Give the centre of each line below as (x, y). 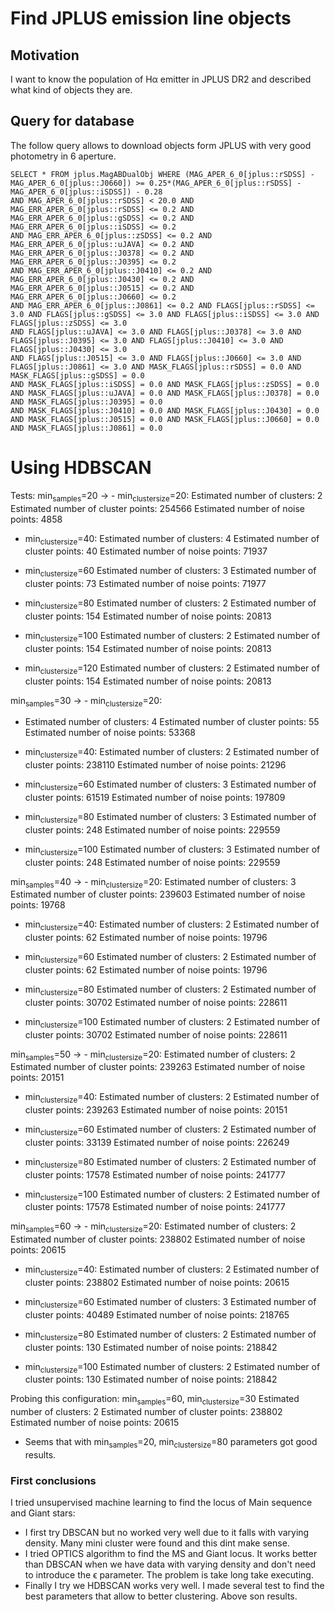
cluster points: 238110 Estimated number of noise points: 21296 (155, 765)
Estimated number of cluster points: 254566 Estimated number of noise (157, 508)
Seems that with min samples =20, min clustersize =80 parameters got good (171, 1443)
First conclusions (53, 1480)
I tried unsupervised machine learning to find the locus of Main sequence (161, 1503)
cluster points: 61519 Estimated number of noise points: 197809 (155, 797)
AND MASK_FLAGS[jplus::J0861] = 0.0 (86, 428)
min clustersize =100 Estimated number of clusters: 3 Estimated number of (172, 850)
